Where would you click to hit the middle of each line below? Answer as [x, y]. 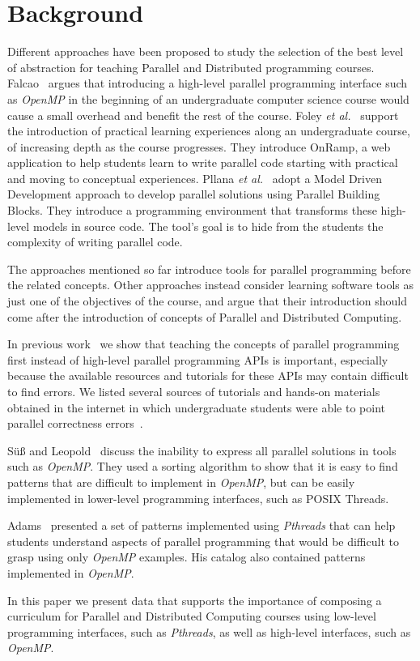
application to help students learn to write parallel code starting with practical [203, 162]
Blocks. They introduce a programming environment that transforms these [192, 210]
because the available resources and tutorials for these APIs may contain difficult [208, 375]
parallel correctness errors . [75, 423]
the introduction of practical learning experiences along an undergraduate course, [209, 131]
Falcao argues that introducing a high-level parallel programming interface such [208, 83]
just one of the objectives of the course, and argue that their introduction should [208, 301]
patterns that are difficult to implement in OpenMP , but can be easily [181, 482]
